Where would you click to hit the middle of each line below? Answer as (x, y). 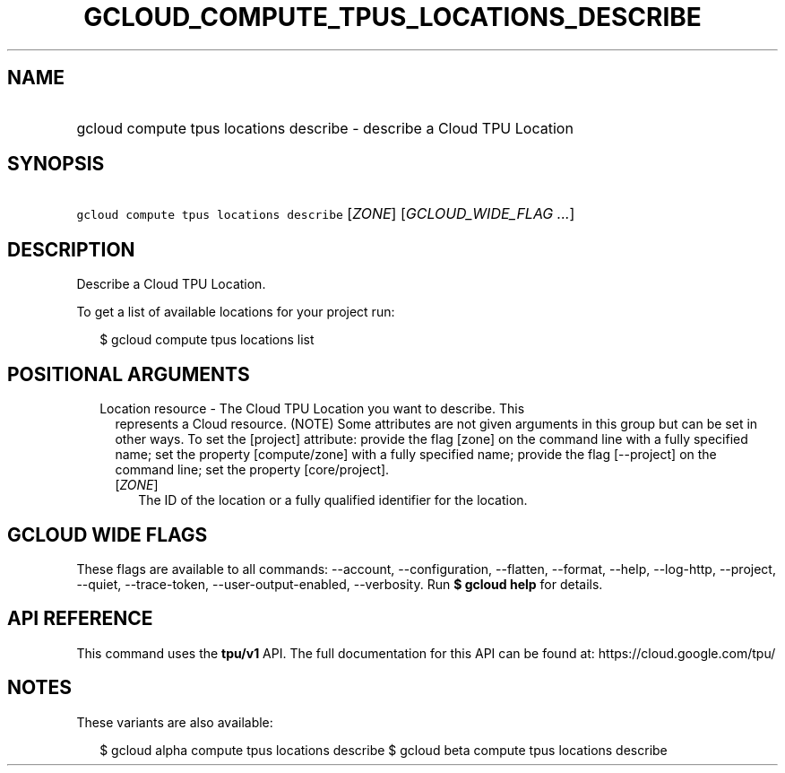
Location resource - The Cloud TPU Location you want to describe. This (312, 409)
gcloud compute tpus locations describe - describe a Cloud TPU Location (325, 128)
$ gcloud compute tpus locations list (207, 340)
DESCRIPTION (71, 249)
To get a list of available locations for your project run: (236, 312)
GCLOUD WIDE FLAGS (108, 534)
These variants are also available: (175, 722)
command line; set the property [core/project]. (252, 470)
